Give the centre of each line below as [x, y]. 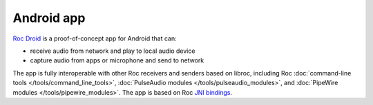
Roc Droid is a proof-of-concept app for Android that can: [95, 38]
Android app [49, 18]
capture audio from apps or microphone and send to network [117, 60]
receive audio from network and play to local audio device [113, 51]
